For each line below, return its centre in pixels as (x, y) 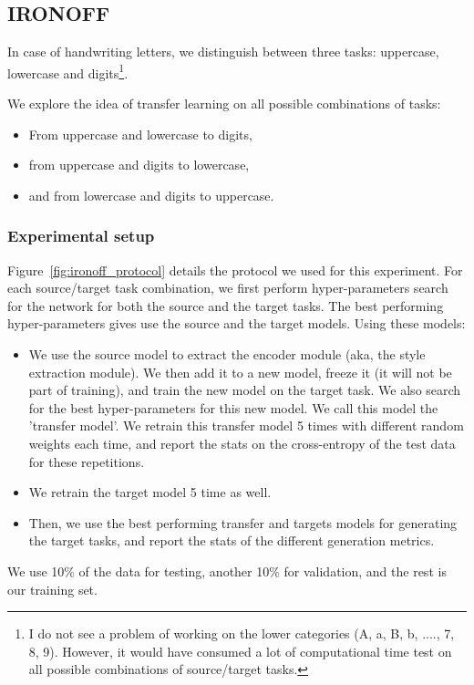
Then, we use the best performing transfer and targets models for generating (243, 522)
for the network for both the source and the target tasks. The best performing (226, 305)
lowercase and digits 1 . (68, 71)
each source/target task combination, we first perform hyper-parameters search (228, 288)
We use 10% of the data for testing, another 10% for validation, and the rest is (227, 571)
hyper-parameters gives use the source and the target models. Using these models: (237, 323)
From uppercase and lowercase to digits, (140, 134)
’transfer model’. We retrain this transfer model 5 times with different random (246, 426)
